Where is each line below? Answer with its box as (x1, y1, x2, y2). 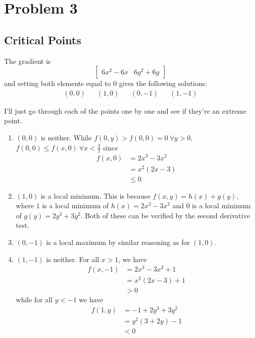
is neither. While (41, 132, 92, 142)
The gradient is (4, 55, 51, 66)
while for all (16, 294, 53, 305)
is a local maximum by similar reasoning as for (46, 237, 190, 247)
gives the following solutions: (119, 78, 207, 89)
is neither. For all (46, 253, 99, 264)
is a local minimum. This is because (41, 190, 151, 201)
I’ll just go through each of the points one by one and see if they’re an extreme (4, 105, 246, 116)
